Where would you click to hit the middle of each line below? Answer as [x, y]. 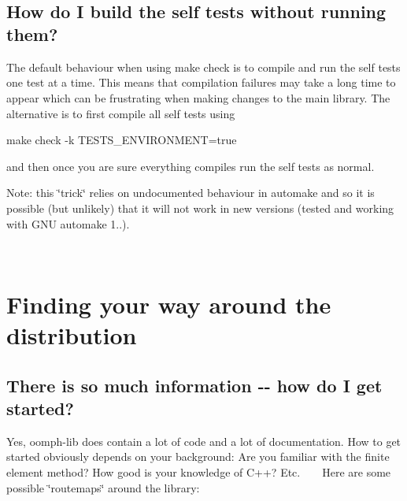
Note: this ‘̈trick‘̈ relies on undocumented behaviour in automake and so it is [191, 193]
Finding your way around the [169, 304]
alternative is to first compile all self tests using [121, 113]
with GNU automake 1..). [68, 223]
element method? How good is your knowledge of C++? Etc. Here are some [199, 472]
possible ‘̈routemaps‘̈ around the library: [103, 487]
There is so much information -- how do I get [194, 385]
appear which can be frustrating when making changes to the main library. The [198, 97]
